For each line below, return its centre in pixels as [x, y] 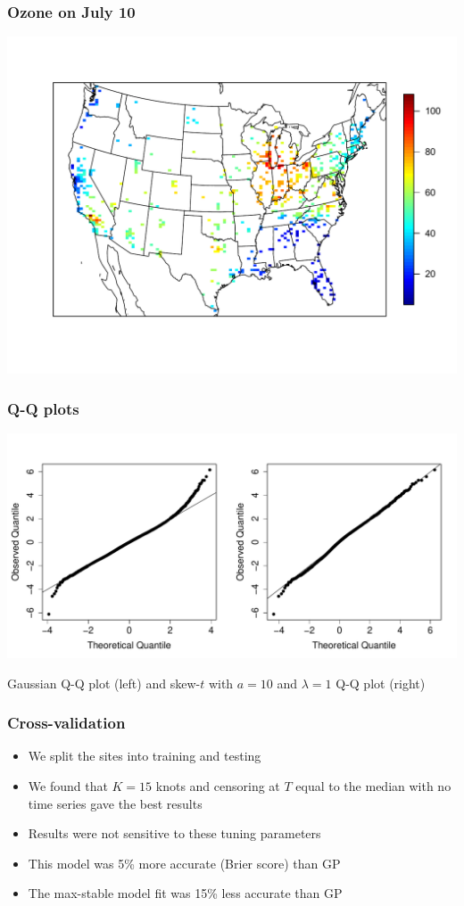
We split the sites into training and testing [145, 756]
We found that [68, 786]
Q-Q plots [43, 408]
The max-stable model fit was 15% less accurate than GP [185, 893]
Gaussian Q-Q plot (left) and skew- [104, 683]
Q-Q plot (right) [381, 683]
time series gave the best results [115, 803]
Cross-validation [66, 723]
